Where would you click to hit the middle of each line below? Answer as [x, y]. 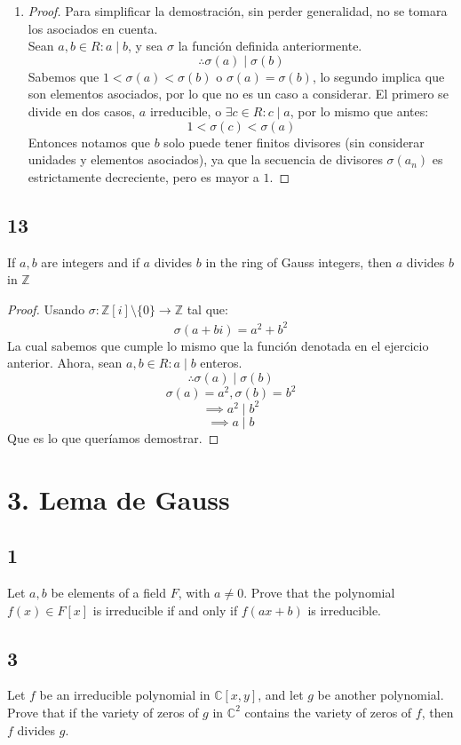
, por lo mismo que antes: [359, 111]
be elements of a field [108, 592]
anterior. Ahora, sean [65, 363]
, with [194, 592]
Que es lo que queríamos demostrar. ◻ [113, 437]
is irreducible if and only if [165, 610]
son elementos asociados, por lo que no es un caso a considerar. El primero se [238, 94]
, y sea [145, 46]
